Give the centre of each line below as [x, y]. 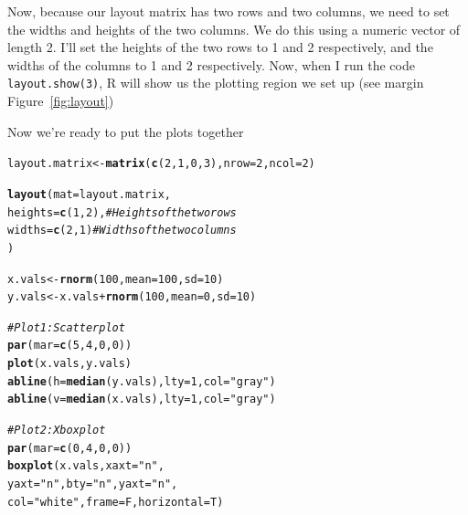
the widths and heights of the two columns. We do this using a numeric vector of [234, 29]
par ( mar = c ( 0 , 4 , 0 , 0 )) [70, 448]
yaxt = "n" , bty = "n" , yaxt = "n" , [93, 484]
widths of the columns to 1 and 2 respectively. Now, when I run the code [211, 64]
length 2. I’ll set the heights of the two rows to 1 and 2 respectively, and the [220, 47]
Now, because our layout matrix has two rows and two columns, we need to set [229, 11]
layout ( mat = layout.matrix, [90, 194]
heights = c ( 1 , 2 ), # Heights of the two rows [122, 212]
